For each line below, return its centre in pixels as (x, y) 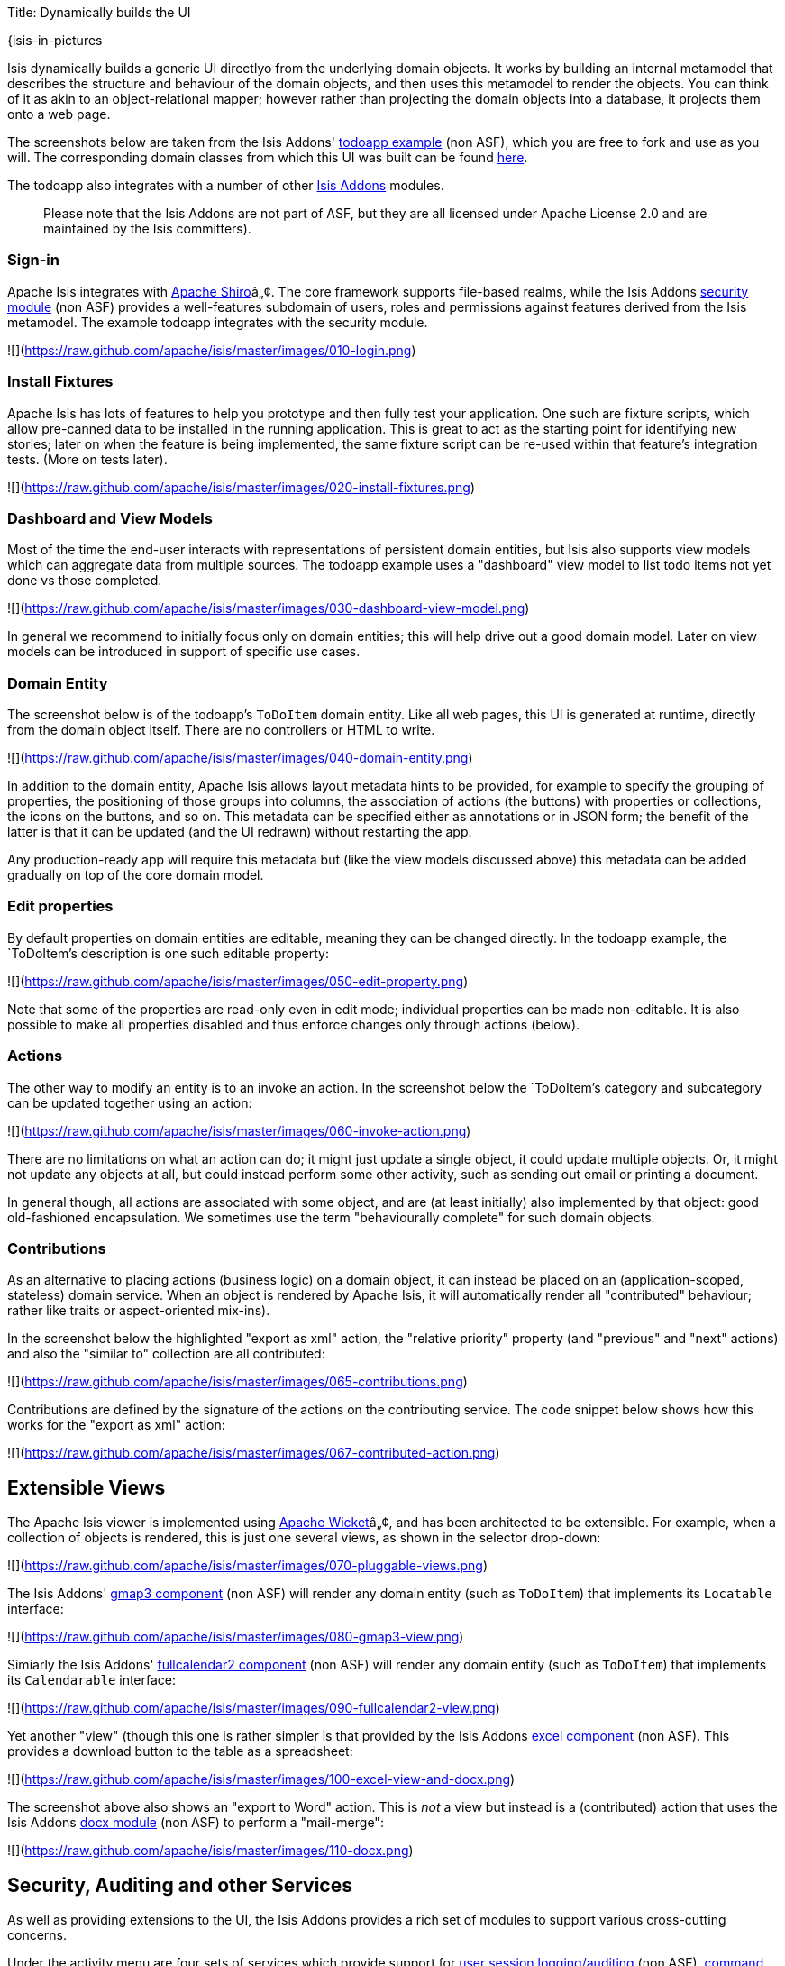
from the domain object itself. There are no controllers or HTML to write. (221, 730)
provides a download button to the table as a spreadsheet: (180, 1751)
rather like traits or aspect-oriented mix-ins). (139, 1311)
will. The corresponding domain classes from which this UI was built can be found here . (268, 157)
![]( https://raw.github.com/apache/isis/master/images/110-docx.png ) (210, 1851)
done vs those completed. (85, 581)
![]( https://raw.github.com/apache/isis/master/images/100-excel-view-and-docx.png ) (261, 1779)
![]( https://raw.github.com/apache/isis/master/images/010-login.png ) (212, 350)
